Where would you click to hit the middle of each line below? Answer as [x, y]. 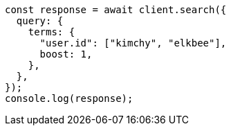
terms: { [52, 32]
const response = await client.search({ [116, 10]
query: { [40, 21]
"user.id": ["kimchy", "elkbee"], [133, 43]
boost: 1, [66, 54]
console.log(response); [69, 98]
